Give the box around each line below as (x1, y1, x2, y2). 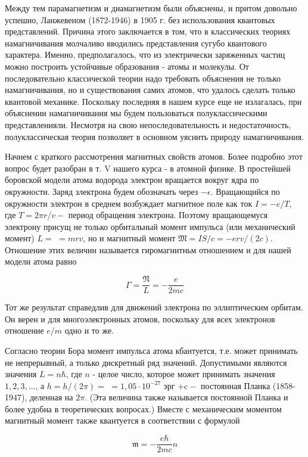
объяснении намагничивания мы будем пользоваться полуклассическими (5, 107, 267, 119)
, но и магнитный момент (83, 232, 176, 244)
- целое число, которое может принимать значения (92, 368, 275, 380)
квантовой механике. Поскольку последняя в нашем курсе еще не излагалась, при (5, 95, 302, 107)
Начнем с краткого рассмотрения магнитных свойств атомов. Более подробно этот (5, 150, 303, 163)
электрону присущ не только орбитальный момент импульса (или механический (5, 220, 295, 232)
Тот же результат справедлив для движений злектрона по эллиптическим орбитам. (5, 301, 303, 313)
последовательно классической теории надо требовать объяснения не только (5, 71, 281, 84)
